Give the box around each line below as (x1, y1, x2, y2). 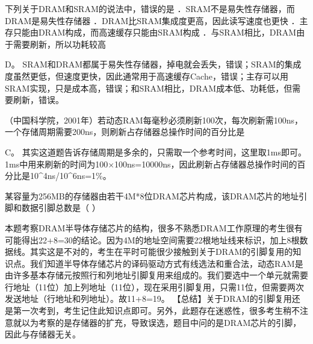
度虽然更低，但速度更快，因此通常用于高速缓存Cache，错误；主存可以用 (5, 69, 288, 82)
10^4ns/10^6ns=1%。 (29, 169, 111, 182)
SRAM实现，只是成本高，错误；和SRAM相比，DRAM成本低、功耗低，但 (5, 81, 293, 94)
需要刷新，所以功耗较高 (13, 37, 106, 50)
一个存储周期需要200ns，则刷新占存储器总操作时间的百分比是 (5, 125, 245, 138)
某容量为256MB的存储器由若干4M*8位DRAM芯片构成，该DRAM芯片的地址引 (5, 189, 308, 202)
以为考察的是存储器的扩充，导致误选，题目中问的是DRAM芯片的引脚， (21, 316, 302, 328)
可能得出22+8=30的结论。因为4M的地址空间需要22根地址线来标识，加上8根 (5, 233, 300, 246)
